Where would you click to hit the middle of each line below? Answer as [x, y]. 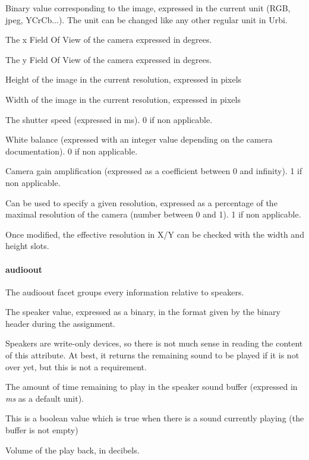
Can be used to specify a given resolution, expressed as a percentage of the [141, 202]
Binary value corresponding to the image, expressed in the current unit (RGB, [148, 8]
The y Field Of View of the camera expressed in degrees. [109, 59]
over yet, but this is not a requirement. [76, 366]
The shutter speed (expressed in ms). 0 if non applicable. [109, 119]
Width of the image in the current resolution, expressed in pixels [123, 99]
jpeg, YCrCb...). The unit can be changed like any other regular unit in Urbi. [146, 19]
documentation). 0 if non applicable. [72, 151]
